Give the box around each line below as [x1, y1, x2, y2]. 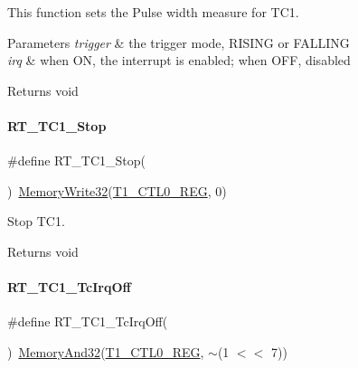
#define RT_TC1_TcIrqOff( [7, 312, 168, 331]
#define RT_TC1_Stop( [7, 151, 146, 170]
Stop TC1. [7, 212, 65, 231]
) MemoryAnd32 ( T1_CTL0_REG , [7, 342, 204, 361]
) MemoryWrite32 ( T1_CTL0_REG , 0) [7, 181, 227, 200]
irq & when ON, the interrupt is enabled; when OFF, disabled [7, 51, 351, 70]
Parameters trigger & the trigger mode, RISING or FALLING [7, 33, 350, 52]
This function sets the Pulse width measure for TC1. [7, 3, 299, 21]
